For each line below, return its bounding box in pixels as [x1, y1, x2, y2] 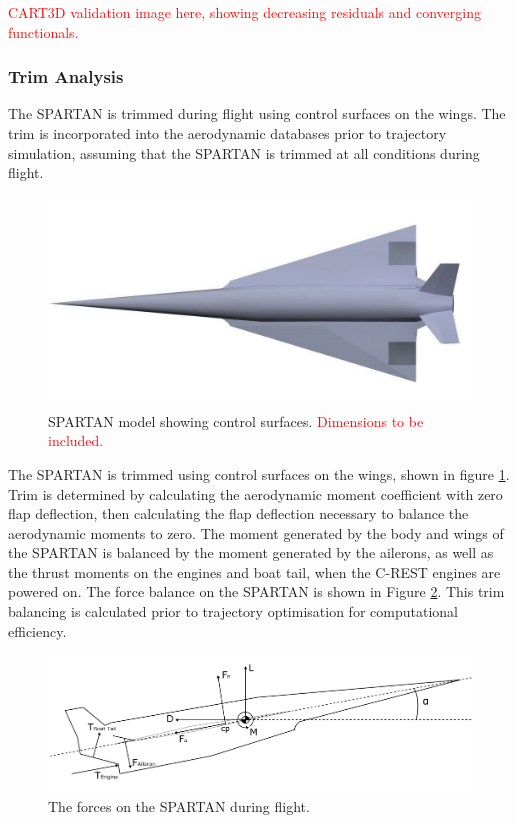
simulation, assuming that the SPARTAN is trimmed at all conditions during [8, 142, 480, 163]
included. [48, 430, 104, 451]
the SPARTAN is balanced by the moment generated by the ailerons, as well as [8, 542, 494, 563]
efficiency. [8, 620, 67, 641]
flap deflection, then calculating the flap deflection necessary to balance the [8, 503, 469, 524]
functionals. [8, 21, 79, 42]
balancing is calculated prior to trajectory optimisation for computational [8, 601, 458, 622]
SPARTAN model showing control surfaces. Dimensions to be [48, 410, 424, 431]
